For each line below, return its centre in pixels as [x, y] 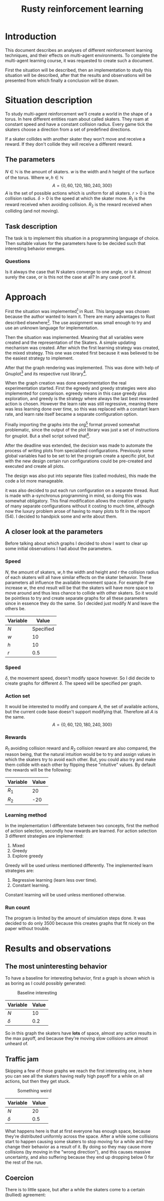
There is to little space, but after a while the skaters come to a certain [75, 1189]
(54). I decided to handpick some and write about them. [61, 516]
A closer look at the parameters [54, 532]
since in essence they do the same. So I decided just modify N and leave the [82, 603]
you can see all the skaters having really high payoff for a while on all [75, 1076]
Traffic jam [22, 1059]
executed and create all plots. [35, 466]
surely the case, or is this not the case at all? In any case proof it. [70, 277]
